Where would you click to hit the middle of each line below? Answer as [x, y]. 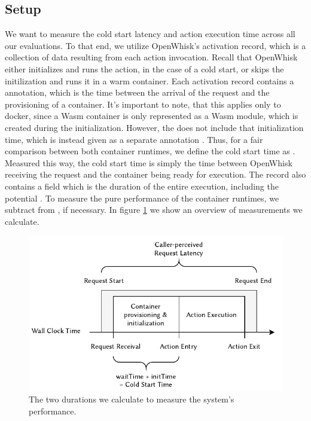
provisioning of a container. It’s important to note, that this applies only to [143, 104]
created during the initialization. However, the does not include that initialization [154, 127]
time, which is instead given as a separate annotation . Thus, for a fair [134, 139]
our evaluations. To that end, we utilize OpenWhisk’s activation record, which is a [155, 45]
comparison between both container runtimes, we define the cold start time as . [150, 151]
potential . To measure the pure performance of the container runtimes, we [142, 198]
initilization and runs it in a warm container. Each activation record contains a [150, 80]
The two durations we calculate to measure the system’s [132, 399]
